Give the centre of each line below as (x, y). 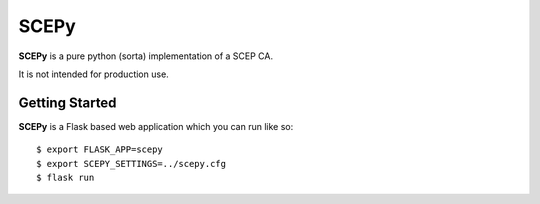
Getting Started (67, 102)
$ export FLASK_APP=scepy (100, 149)
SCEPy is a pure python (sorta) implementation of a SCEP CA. (146, 56)
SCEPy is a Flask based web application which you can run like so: (156, 126)
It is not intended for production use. (93, 74)
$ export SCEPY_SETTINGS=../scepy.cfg (131, 163)
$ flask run (65, 178)
